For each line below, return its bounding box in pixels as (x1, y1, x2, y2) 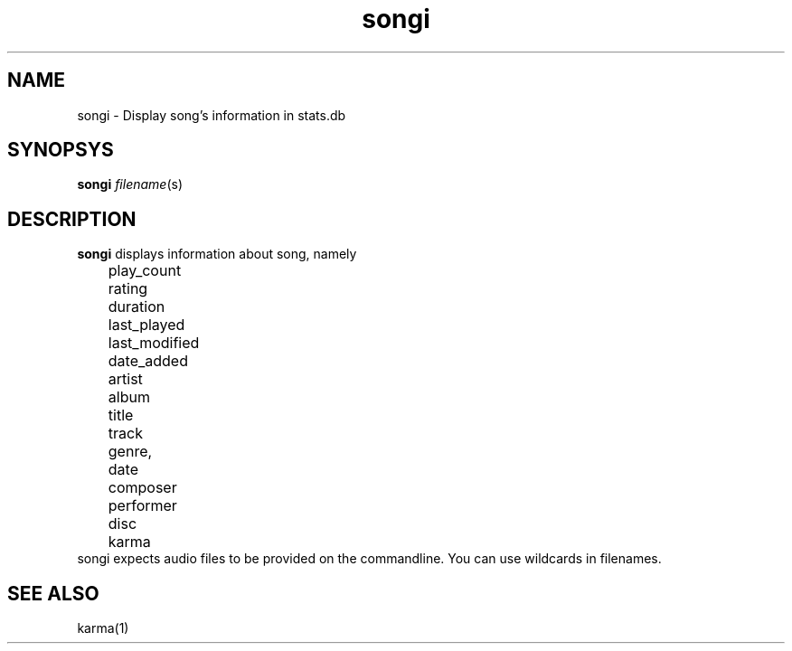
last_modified (108, 334, 200, 353)
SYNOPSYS (7, 138, 114, 162)
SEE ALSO (7, 581, 99, 605)
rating (108, 279, 148, 298)
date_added (108, 352, 188, 371)
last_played (108, 316, 185, 335)
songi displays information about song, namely (77, 246, 357, 262)
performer (108, 496, 177, 515)
